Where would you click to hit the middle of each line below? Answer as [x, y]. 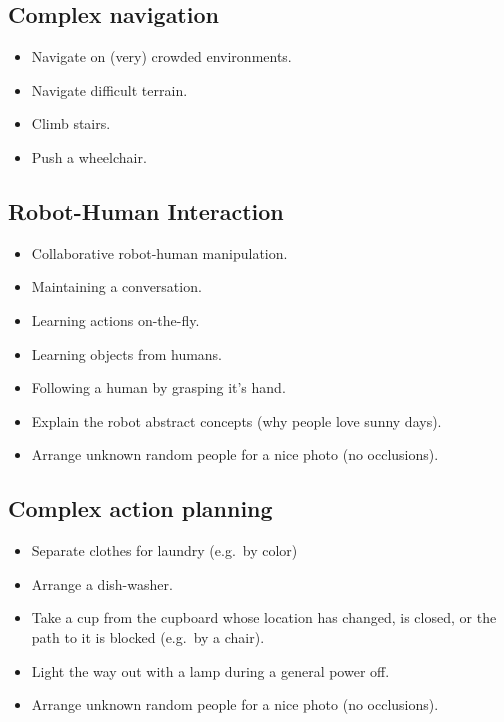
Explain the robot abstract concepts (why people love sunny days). [236, 420]
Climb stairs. [71, 123]
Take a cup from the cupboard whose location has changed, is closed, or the [264, 617]
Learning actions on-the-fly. [115, 319]
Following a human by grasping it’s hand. [158, 387]
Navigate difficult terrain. [109, 89]
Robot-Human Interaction [146, 210]
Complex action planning [140, 508]
